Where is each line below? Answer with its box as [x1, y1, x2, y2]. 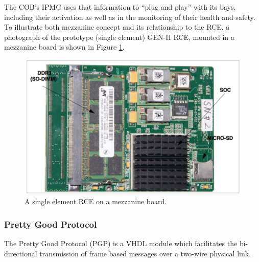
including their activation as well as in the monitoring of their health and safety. [4, 11, 255, 22]
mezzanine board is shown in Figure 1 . [4, 41, 125, 52]
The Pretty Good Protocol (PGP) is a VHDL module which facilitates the [4, 238, 238, 249]
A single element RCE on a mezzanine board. [25, 196, 167, 207]
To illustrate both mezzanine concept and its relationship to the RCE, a [4, 21, 230, 32]
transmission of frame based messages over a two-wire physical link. [39, 248, 251, 258]
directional [4, 248, 37, 258]
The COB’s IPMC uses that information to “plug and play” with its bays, [4, 2, 236, 12]
